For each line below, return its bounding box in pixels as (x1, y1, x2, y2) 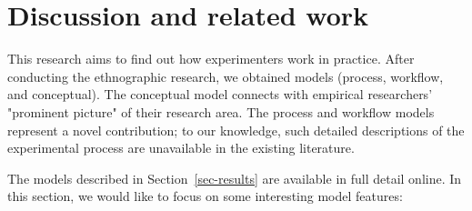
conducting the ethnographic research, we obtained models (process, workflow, (7, 66, 444, 85)
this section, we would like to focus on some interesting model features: (7, 186, 403, 206)
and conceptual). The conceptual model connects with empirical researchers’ (7, 85, 433, 104)
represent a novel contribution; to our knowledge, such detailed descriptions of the (7, 120, 465, 139)
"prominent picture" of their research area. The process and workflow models (7, 102, 435, 121)
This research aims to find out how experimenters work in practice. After (7, 49, 415, 68)
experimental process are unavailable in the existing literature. (7, 138, 355, 157)
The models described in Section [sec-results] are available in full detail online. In (7, 168, 462, 187)
